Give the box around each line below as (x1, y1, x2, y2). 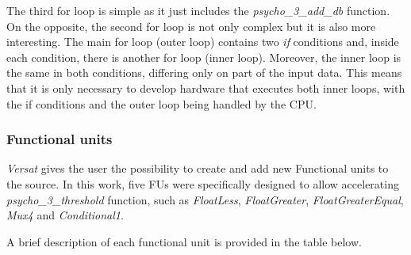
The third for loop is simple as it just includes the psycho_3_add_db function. (6, 2, 390, 18)
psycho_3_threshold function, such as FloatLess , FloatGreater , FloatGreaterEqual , (6, 191, 404, 207)
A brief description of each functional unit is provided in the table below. (6, 233, 362, 249)
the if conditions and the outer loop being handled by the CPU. (6, 95, 317, 112)
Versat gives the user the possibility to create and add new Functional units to (6, 160, 389, 177)
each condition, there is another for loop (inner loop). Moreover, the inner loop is (6, 48, 401, 65)
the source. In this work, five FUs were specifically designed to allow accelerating (6, 175, 399, 192)
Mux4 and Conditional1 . (6, 207, 124, 223)
